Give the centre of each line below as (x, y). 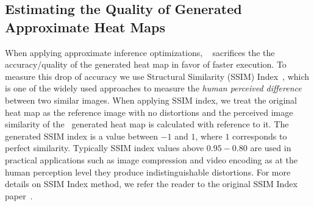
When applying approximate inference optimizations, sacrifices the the (140, 52)
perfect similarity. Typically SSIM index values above (105, 148)
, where (209, 136)
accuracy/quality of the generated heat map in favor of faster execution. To (146, 64)
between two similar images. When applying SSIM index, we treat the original (151, 100)
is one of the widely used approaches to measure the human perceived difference (153, 88)
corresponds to (260, 136)
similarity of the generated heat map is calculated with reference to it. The (147, 124)
